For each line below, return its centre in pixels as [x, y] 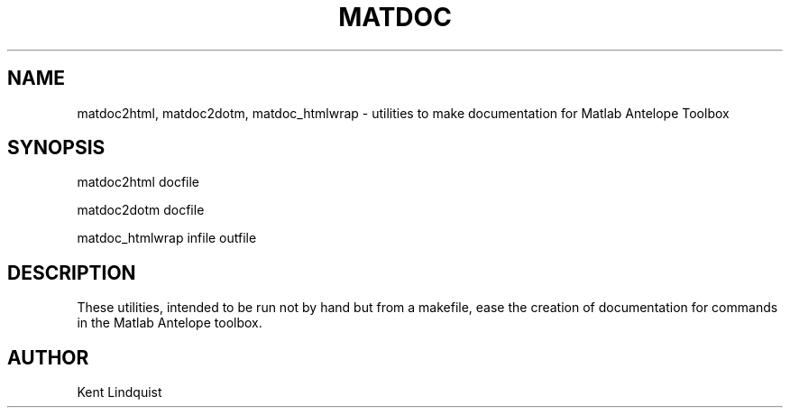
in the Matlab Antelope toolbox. [170, 323]
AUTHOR [48, 357]
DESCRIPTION [72, 272]
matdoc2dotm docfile [141, 210]
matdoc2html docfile [138, 182]
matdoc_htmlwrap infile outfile [167, 238]
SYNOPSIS [56, 148]
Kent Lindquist [119, 392]
